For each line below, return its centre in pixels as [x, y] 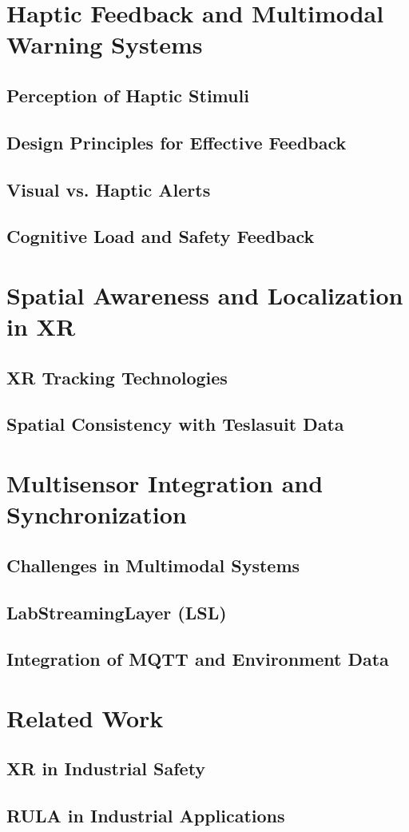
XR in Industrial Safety [106, 768]
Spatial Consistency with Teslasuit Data [175, 424]
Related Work [85, 717]
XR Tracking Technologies [117, 377]
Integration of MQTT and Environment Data [198, 659]
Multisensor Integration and [165, 483]
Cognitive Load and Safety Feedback [161, 236]
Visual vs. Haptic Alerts [109, 189]
